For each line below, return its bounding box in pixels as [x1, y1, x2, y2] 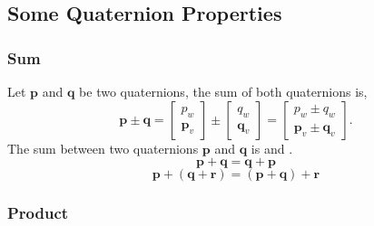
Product [7, 202, 69, 224]
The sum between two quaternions [7, 138, 199, 157]
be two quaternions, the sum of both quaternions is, [79, 82, 368, 100]
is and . [251, 138, 293, 157]
